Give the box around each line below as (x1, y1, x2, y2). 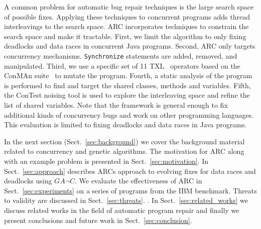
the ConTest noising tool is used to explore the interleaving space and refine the (4, 90, 250, 100)
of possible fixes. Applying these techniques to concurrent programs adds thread (4, 11, 250, 22)
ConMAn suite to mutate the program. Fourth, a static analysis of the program (4, 70, 252, 81)
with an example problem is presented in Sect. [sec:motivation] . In (4, 155, 209, 166)
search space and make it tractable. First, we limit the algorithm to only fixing (4, 31, 246, 41)
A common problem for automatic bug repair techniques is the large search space (4, 2, 254, 12)
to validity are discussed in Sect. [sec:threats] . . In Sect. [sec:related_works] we (4, 195, 248, 205)
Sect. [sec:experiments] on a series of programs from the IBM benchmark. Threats (4, 185, 257, 195)
